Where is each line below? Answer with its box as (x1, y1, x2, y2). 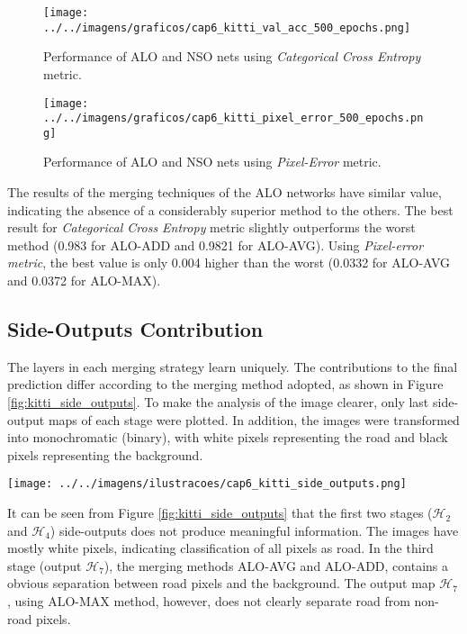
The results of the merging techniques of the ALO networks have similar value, (7, 183, 442, 202)
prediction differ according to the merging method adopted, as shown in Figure (7, 375, 444, 394)
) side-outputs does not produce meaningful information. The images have (49, 521, 459, 539)
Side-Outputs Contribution (7, 315, 264, 343)
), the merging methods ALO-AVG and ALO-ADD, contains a (103, 556, 448, 575)
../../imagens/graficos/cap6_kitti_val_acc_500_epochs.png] (43, 21, 411, 34)
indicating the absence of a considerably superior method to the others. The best (7, 200, 454, 219)
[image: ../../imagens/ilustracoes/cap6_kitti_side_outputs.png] (7, 477, 407, 491)
